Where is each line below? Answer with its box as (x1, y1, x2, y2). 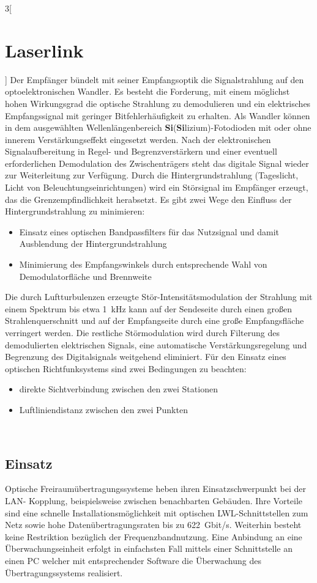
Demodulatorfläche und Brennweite (19, 269, 152, 282)
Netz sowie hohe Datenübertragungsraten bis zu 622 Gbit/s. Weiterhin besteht (5, 518, 302, 531)
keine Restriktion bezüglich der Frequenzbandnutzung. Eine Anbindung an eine (5, 530, 302, 543)
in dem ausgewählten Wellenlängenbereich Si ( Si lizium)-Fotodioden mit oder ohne (5, 121, 311, 134)
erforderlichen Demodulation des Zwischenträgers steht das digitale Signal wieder (5, 156, 309, 169)
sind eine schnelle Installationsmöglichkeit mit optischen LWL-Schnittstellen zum (5, 506, 308, 519)
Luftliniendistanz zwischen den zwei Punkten (19, 403, 188, 416)
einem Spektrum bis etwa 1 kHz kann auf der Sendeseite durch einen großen (5, 302, 292, 315)
